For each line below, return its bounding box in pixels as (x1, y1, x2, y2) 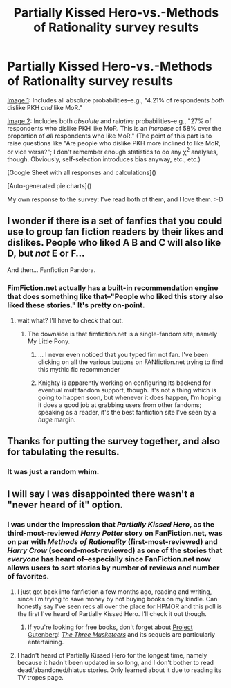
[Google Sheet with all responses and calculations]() (7, 168, 157, 176)
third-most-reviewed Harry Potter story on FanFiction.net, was (7, 528, 223, 538)
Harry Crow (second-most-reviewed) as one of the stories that (7, 545, 223, 555)
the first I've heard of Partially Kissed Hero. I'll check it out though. (17, 609, 207, 617)
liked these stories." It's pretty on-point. (7, 300, 145, 310)
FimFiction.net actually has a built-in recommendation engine (7, 283, 219, 293)
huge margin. (37, 415, 76, 424)
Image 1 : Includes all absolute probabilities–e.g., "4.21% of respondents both (7, 96, 225, 105)
